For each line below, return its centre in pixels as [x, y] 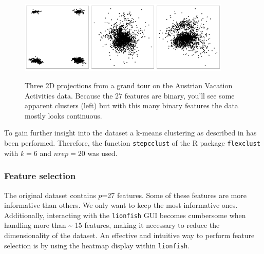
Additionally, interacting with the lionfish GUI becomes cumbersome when [125, 215]
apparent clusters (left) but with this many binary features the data [131, 105]
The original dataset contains [50, 195]
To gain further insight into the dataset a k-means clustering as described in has [130, 133]
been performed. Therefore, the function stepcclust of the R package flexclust [132, 143]
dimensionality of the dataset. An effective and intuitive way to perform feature [129, 235]
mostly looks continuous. [63, 115]
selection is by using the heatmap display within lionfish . [97, 245]
